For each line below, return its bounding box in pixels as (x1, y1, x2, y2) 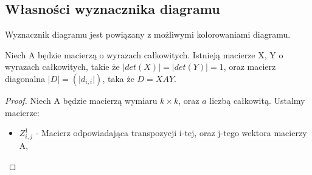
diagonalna (5, 72, 46, 84)
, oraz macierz (223, 60, 276, 73)
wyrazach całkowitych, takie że (5, 60, 120, 73)
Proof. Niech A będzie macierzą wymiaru (5, 94, 158, 106)
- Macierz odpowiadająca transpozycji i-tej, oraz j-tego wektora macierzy (35, 126, 307, 139)
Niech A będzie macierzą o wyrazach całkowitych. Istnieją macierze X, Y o (5, 48, 283, 61)
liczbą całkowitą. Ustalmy (209, 94, 305, 106)
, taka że (102, 72, 134, 84)
